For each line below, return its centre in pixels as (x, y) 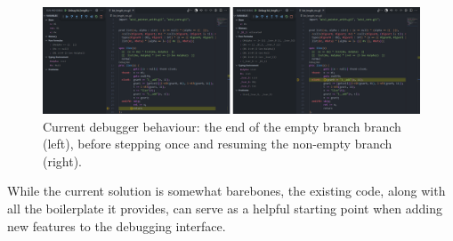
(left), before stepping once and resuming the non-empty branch (218, 144)
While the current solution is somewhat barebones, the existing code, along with (226, 191)
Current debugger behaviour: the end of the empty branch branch (222, 126)
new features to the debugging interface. (117, 225)
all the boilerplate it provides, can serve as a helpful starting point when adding (225, 209)
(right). (63, 161)
